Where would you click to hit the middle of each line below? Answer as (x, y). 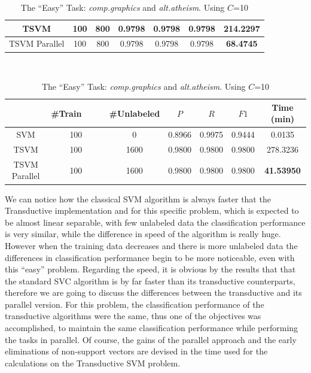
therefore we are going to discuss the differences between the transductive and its (153, 292)
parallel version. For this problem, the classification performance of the (135, 304)
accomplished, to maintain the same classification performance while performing (152, 328)
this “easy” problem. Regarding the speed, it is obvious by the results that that (150, 269)
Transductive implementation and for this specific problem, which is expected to (152, 210)
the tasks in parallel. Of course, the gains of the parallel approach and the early (151, 339)
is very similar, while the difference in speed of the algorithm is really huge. (143, 234)
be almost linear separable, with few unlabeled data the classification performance (155, 222)
